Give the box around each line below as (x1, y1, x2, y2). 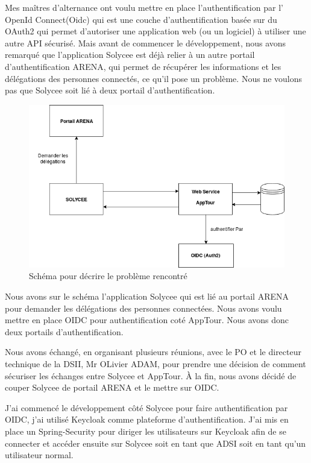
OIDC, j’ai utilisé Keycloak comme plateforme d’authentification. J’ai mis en (5, 413, 289, 426)
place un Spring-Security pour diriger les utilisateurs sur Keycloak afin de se (5, 424, 286, 437)
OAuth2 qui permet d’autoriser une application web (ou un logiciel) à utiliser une (5, 25, 306, 37)
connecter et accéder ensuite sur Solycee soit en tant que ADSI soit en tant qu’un (5, 436, 306, 449)
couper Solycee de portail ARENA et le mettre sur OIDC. (5, 381, 219, 394)
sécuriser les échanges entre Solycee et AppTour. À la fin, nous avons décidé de (5, 369, 297, 382)
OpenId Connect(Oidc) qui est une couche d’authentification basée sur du (5, 13, 277, 25)
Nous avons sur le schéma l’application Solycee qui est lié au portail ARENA (5, 290, 289, 303)
